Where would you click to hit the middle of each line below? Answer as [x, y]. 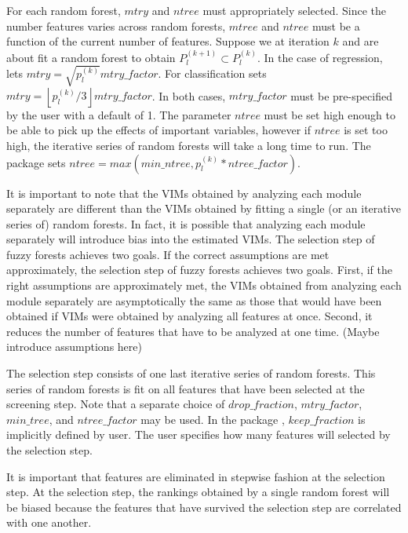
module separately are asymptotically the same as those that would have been [194, 300]
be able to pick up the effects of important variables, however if [158, 130]
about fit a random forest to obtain [91, 57]
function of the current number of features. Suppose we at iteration [168, 41]
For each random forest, [64, 10]
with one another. [49, 522]
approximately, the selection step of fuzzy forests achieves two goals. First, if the [199, 270]
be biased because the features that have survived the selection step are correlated [204, 507]
